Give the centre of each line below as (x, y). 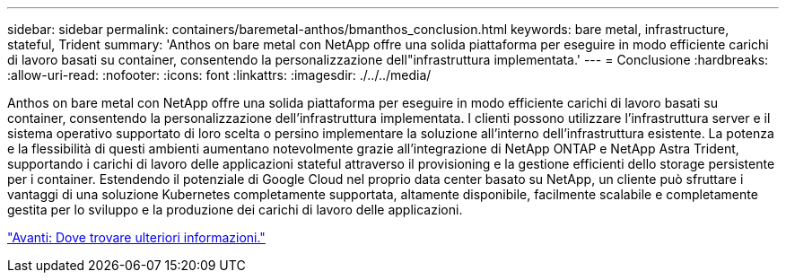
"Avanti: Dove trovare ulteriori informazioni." (136, 237)
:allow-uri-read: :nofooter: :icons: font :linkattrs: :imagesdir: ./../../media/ (219, 75)
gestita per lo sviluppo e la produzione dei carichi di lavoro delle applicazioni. (235, 210)
